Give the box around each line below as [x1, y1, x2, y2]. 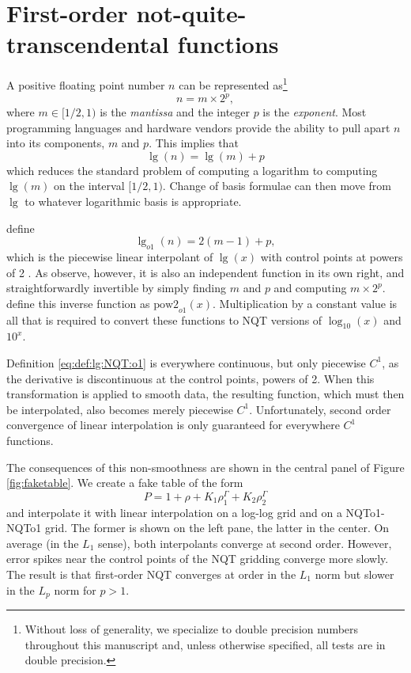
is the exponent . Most [262, 104, 367, 120]
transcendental [6, 28, 169, 60]
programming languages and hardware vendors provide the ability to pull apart [6, 119, 390, 135]
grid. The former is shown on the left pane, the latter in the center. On [44, 519, 390, 536]
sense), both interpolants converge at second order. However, [97, 534, 392, 551]
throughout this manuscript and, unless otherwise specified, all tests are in [25, 636, 386, 652]
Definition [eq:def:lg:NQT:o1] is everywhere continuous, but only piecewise [6, 354, 366, 371]
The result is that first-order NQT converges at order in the [6, 565, 296, 582]
